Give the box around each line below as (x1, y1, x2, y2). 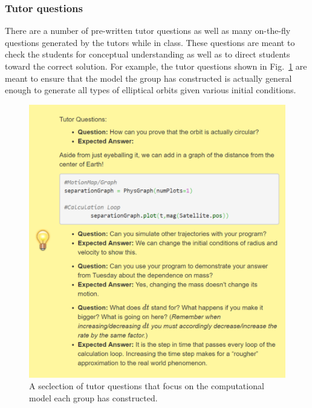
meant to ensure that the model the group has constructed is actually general (5, 71, 292, 84)
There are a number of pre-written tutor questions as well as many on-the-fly (5, 24, 291, 37)
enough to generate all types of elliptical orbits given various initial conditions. (5, 84, 296, 96)
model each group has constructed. (29, 391, 158, 404)
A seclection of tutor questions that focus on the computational (29, 380, 264, 392)
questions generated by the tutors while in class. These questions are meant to (5, 36, 295, 48)
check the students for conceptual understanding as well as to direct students (5, 48, 290, 61)
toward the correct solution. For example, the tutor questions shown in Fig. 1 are (5, 60, 307, 72)
